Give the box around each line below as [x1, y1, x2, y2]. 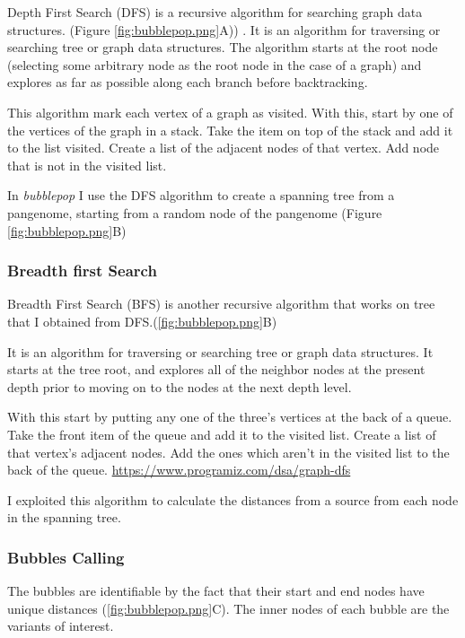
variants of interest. [7, 616, 114, 635]
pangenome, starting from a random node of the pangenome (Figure [7, 203, 382, 222]
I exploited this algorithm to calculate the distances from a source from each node [7, 490, 459, 509]
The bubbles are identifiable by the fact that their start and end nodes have [7, 581, 425, 600]
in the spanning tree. [7, 508, 121, 527]
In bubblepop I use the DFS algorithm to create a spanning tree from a [7, 186, 395, 205]
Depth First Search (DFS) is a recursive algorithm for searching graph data [7, 3, 423, 21]
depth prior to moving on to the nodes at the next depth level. [7, 377, 352, 396]
